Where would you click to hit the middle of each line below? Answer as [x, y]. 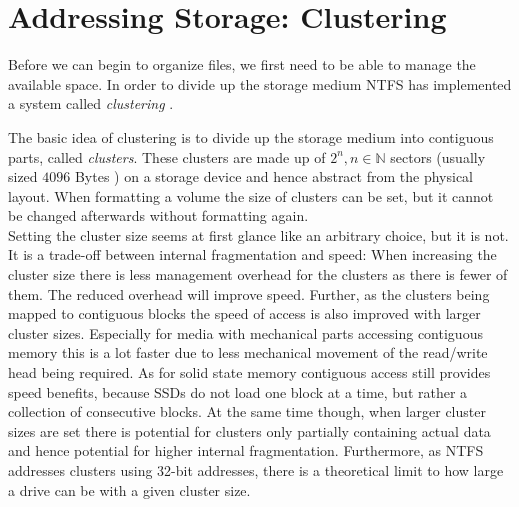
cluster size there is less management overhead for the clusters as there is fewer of [258, 274]
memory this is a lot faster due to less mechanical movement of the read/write [248, 352]
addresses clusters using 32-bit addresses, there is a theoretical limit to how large [256, 470]
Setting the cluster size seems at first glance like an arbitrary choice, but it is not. [258, 234]
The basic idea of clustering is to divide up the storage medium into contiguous [251, 136]
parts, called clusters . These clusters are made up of [167, 156]
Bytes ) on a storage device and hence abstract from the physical [273, 176]
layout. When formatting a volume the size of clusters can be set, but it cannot [251, 195]
